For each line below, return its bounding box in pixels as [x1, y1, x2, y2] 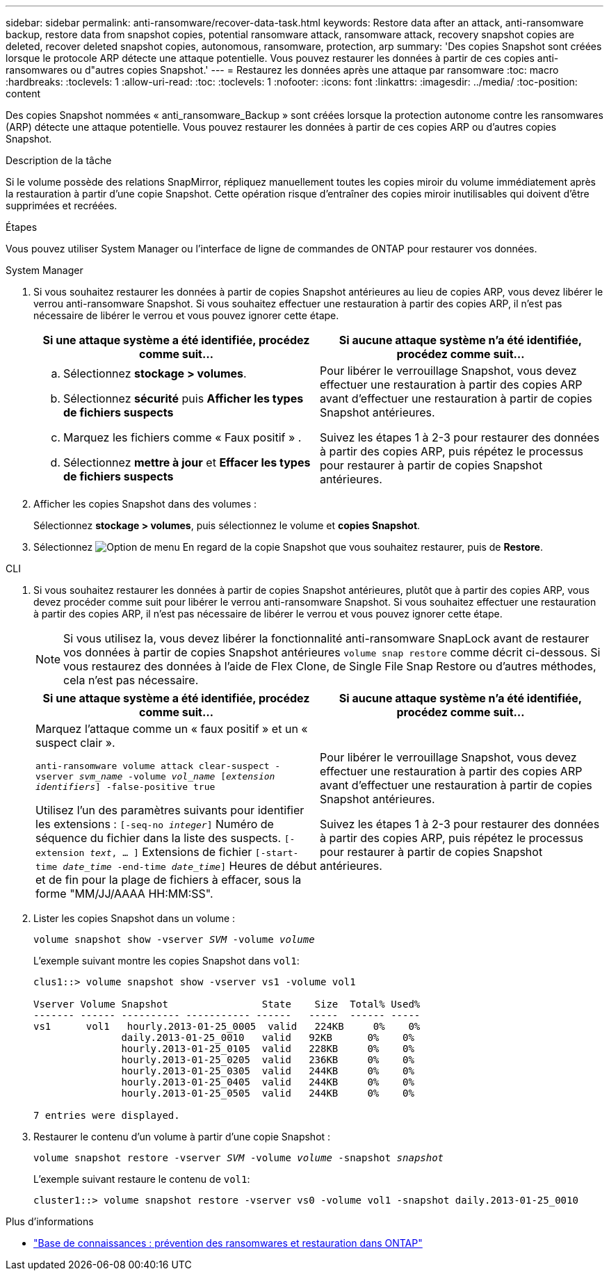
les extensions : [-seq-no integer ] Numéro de [35, 817, 274, 831]
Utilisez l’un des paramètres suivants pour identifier [35, 803, 304, 817]
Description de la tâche [6, 154, 112, 166]
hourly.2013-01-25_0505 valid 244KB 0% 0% [121, 1088, 414, 1099]
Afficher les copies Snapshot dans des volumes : [33, 498, 257, 510]
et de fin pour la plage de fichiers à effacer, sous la [35, 873, 302, 887]
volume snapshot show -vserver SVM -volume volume [33, 934, 315, 945]
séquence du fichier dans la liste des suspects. [35, 831, 282, 845]
